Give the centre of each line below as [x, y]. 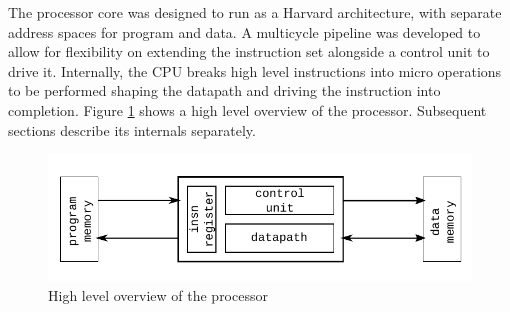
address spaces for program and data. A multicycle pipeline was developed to [244, 31]
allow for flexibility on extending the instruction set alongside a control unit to [249, 51]
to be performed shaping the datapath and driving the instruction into [224, 90]
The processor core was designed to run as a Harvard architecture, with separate [255, 12]
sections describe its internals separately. [132, 129]
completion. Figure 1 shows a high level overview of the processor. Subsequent [247, 109]
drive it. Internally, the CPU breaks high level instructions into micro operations [255, 70]
